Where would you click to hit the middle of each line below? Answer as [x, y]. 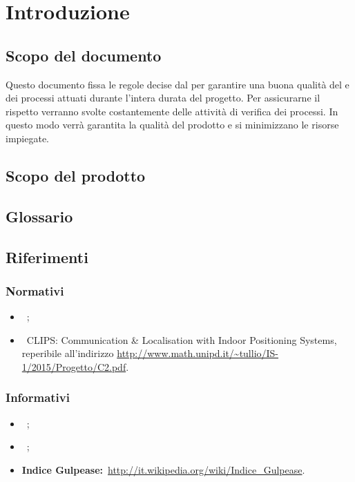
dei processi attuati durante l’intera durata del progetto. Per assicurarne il [163, 98]
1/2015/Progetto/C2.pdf [74, 366]
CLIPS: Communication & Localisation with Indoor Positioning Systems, [182, 339]
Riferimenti [47, 257]
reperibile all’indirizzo [68, 353]
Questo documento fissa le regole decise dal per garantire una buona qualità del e [177, 84]
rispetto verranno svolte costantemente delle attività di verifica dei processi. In [172, 111]
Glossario [39, 216]
